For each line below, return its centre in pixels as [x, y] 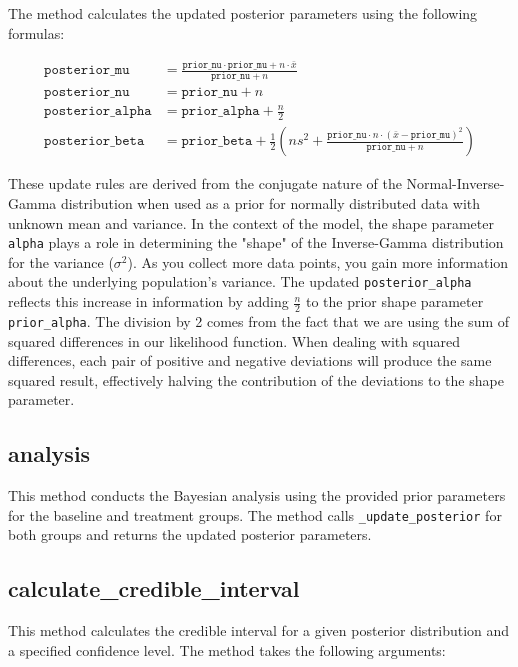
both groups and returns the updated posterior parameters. [190, 534]
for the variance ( [61, 261]
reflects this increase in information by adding [148, 301]
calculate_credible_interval [154, 588]
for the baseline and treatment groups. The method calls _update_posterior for [255, 514]
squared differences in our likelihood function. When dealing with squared [234, 340]
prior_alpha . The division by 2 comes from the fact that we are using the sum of [259, 320]
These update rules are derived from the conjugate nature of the [205, 183]
